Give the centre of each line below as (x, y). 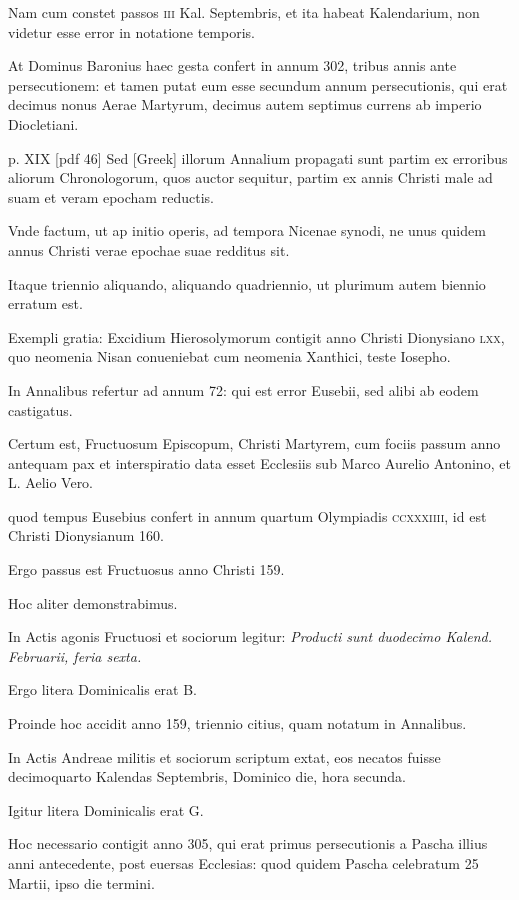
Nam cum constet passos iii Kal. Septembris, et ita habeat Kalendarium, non (244, 12)
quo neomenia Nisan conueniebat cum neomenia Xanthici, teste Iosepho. (229, 356)
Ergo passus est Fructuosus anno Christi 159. (146, 569)
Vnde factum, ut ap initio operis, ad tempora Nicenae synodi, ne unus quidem (247, 230)
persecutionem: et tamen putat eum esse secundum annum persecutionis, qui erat (258, 84)
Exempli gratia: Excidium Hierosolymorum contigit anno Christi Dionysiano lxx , (256, 336)
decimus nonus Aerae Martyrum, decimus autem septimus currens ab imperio (245, 104)
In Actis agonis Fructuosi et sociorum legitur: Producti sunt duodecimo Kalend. (250, 636)
